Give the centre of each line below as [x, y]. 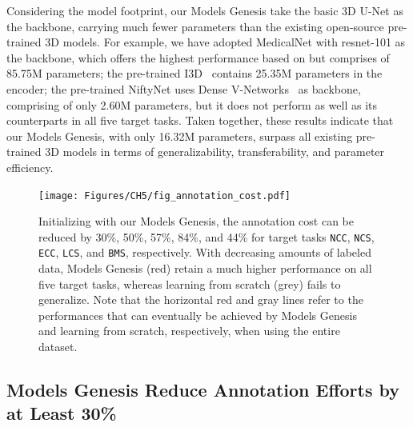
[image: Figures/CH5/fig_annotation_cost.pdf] [164, 196]
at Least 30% [62, 413]
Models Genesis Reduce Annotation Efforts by [203, 390]
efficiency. [30, 167]
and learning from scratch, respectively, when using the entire [189, 331]
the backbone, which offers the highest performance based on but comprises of [198, 57]
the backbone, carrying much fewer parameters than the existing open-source [195, 26]
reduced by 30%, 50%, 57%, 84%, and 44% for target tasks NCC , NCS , [206, 236]
